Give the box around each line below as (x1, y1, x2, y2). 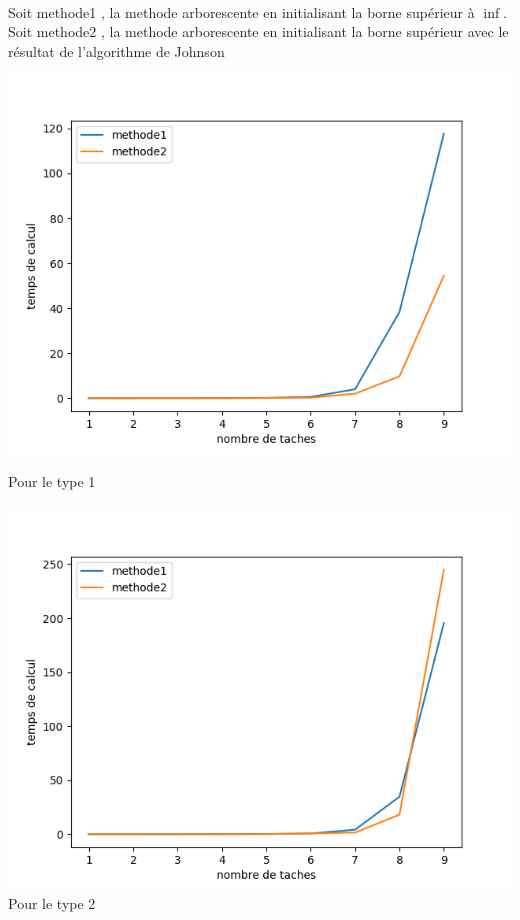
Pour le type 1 (8, 470, 96, 491)
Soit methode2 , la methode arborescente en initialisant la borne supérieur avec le (8, 21, 509, 42)
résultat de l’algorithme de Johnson (8, 40, 225, 61)
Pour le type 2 (8, 892, 96, 913)
